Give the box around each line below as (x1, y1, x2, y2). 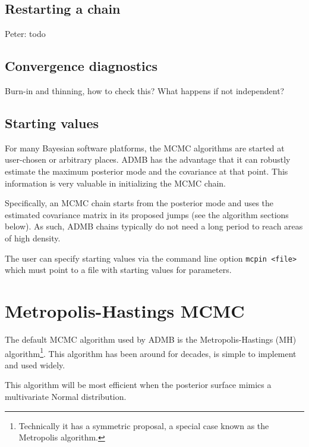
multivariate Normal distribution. (5, 390, 127, 402)
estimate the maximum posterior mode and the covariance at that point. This (5, 164, 288, 177)
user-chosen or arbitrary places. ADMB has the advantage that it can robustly (5, 153, 291, 166)
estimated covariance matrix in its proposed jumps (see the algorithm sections (5, 208, 289, 221)
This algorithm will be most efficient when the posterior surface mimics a (5, 378, 272, 391)
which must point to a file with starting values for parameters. (5, 263, 232, 276)
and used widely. (5, 358, 65, 371)
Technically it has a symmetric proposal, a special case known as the (18, 419, 269, 432)
